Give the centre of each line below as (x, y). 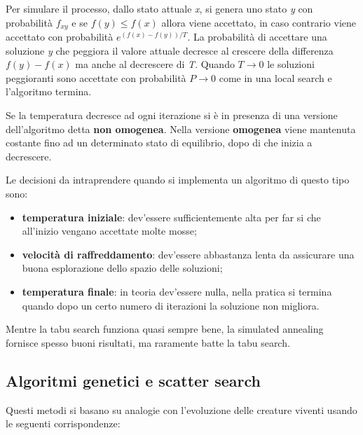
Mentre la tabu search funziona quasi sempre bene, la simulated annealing (165, 329)
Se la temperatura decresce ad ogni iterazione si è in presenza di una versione (172, 115)
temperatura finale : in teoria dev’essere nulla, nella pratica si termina (177, 291)
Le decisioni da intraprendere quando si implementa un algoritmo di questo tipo (178, 180)
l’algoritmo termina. (49, 91)
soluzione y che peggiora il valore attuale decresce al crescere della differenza (170, 50)
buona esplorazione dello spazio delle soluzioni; (122, 268)
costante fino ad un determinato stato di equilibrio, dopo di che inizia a (159, 143)
